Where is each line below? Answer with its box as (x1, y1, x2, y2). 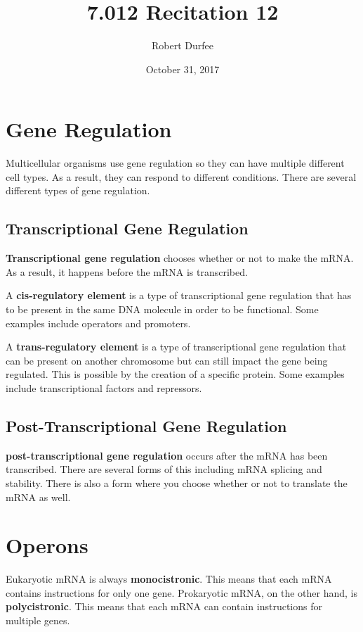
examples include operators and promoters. (6, 315, 191, 330)
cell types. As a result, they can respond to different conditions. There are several (6, 169, 357, 184)
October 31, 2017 (145, 61, 220, 76)
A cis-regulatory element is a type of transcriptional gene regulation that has (6, 288, 352, 303)
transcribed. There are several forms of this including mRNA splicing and (6, 462, 322, 476)
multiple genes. (6, 613, 70, 628)
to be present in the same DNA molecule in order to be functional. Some (6, 302, 319, 317)
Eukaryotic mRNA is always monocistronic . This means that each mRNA (6, 571, 332, 586)
